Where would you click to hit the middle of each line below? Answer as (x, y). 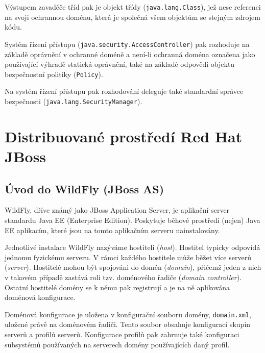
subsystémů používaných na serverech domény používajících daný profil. (117, 344)
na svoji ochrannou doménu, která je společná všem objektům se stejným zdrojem (132, 17)
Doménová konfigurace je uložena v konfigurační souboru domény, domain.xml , (128, 314)
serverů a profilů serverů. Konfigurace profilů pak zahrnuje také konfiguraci (122, 334)
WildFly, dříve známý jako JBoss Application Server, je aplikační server (117, 210)
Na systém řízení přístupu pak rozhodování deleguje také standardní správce (124, 91)
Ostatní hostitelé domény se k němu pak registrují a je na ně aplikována (117, 287)
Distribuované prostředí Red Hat (124, 136)
